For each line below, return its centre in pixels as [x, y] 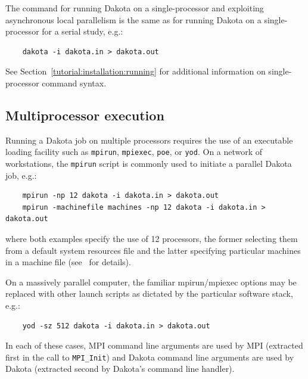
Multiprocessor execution [85, 115]
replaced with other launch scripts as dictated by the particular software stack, [149, 293]
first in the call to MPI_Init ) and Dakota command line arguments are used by [150, 357]
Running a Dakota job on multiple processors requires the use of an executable [149, 140]
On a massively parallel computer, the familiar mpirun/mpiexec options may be [151, 282]
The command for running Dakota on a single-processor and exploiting [135, 8]
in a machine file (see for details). [68, 262]
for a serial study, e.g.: [83, 31]
